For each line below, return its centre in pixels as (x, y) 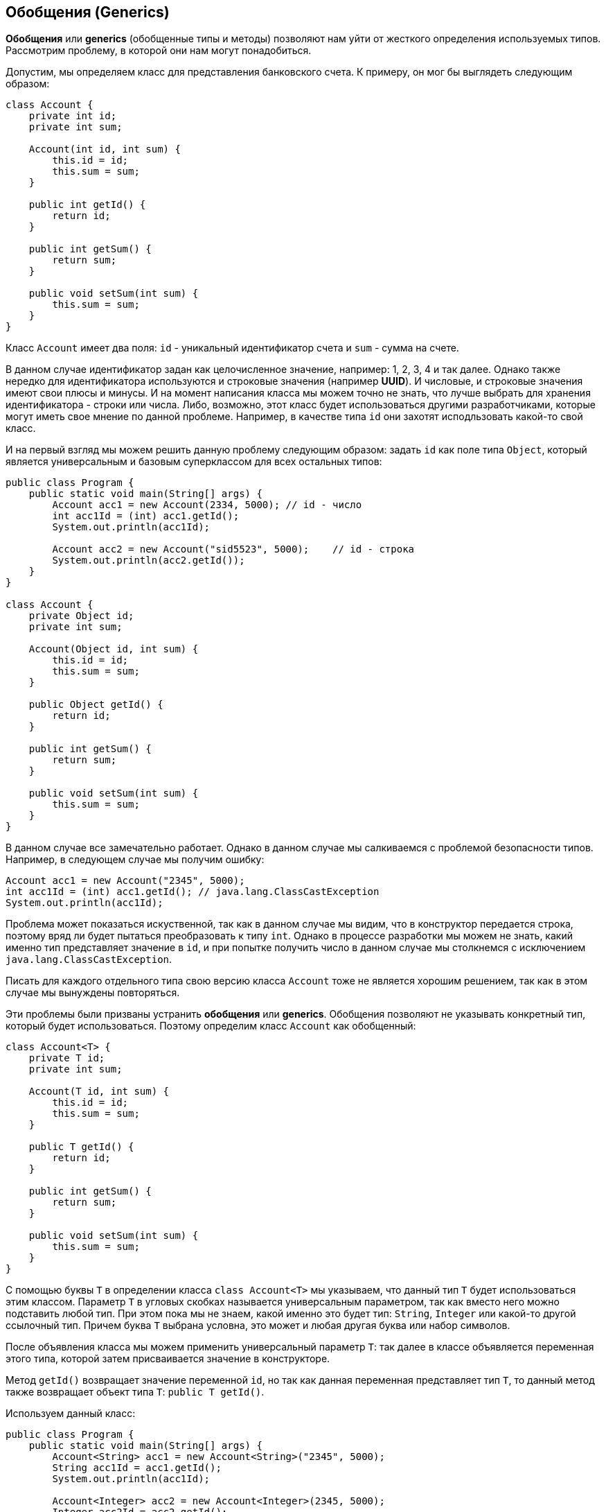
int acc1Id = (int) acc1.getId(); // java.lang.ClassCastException (193, 892)
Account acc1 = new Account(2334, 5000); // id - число (207, 505)
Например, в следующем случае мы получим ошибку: (135, 860)
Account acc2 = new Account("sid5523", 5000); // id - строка (233, 549)
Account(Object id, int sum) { (114, 649)
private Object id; (81, 616)
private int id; (73, 116)
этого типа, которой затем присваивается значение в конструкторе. (168, 1359)
